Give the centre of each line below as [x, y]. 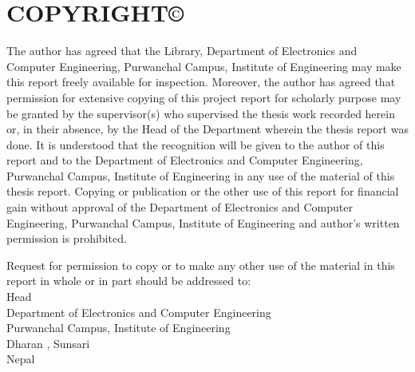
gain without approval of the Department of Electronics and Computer [180, 207]
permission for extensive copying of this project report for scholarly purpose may [204, 97]
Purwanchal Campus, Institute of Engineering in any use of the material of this [201, 175]
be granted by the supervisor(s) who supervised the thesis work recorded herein [201, 113]
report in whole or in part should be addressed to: [129, 281]
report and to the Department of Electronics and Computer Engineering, [185, 160]
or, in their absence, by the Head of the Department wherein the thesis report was [207, 129]
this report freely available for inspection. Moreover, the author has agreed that [201, 82]
